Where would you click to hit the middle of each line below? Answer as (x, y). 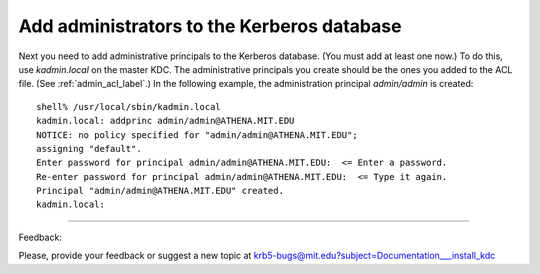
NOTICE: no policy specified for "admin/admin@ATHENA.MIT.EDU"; (197, 134)
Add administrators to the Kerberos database (210, 26)
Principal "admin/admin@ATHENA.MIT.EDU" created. (160, 191)
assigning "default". (89, 148)
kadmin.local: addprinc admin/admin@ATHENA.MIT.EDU (165, 121)
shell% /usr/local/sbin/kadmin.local (129, 106)
